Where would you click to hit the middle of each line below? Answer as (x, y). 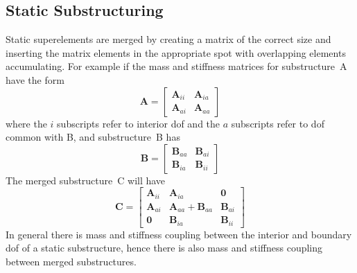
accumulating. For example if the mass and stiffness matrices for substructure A (176, 66)
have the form (35, 79)
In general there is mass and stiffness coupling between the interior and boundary (179, 234)
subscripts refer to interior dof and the (139, 123)
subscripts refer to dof (278, 123)
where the (26, 123)
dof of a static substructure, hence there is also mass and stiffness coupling (164, 248)
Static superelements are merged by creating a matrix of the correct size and (168, 39)
